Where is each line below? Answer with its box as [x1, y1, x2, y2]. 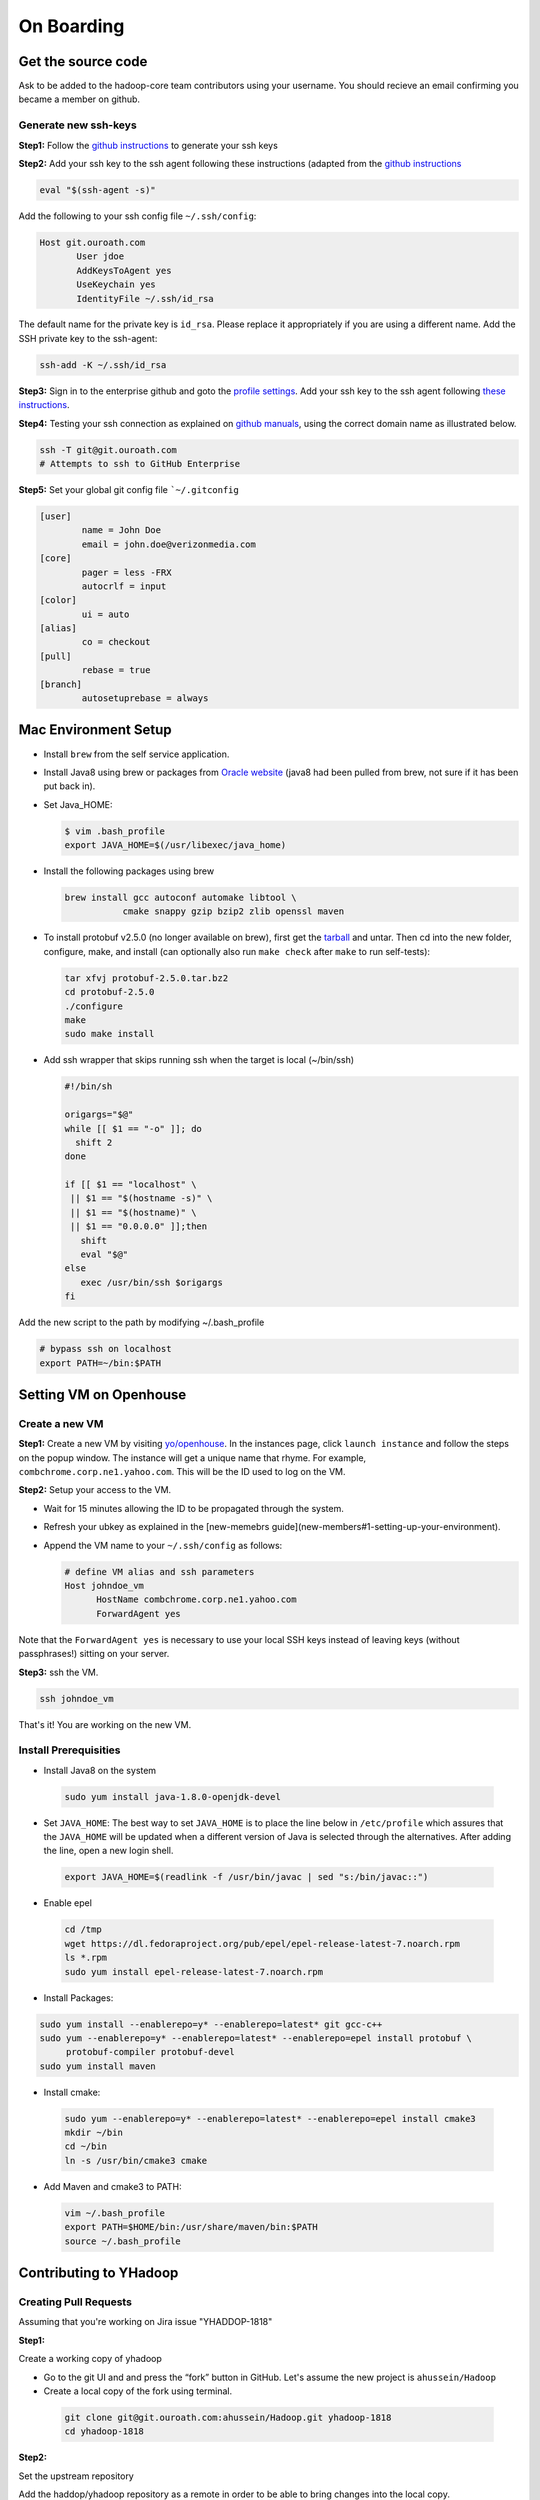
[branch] [39, 678, 83, 690]
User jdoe [76, 251, 125, 262]
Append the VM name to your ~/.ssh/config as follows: [43, 1539, 283, 1551]
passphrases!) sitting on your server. [18, 1648, 170, 1660]
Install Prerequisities [18, 1743, 121, 1757]
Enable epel [43, 1897, 92, 1909]
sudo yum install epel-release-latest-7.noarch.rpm [64, 1966, 324, 1977]
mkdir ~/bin [64, 2127, 124, 2139]
